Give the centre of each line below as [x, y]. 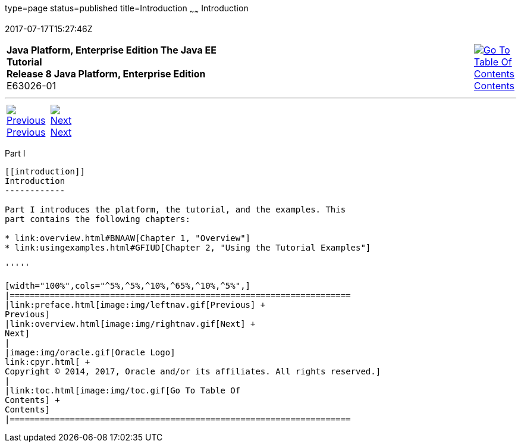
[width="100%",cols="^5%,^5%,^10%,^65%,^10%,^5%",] [128, 285]
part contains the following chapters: [98, 219]
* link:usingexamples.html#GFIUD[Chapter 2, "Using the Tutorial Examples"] [188, 247]
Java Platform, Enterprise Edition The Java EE [112, 50]
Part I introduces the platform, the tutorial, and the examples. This [175, 209]
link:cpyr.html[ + [48, 362]
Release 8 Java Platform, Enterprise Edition [106, 74]
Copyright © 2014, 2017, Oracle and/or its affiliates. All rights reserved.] [193, 371]
